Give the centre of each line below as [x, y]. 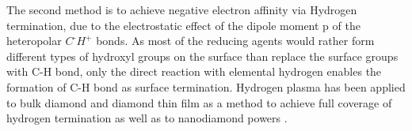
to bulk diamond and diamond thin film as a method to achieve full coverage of [199, 102]
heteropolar [34, 41]
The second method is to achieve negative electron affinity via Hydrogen [182, 9]
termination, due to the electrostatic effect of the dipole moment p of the [183, 25]
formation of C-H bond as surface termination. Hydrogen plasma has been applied [206, 86]
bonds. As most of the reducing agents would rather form [235, 41]
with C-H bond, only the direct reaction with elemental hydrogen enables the [194, 71]
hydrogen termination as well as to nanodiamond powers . [147, 118]
